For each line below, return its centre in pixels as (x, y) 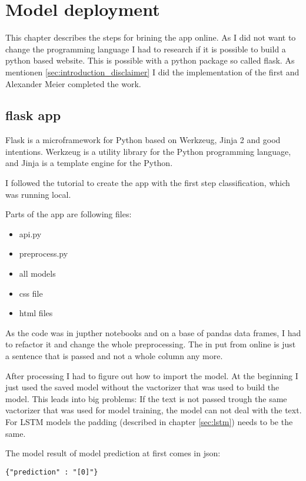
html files (36, 313)
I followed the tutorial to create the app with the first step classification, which (148, 183)
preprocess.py (44, 253)
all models (37, 273)
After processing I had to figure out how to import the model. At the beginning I (152, 375)
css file (31, 293)
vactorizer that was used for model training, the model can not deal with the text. (154, 410)
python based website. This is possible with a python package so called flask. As (150, 60)
